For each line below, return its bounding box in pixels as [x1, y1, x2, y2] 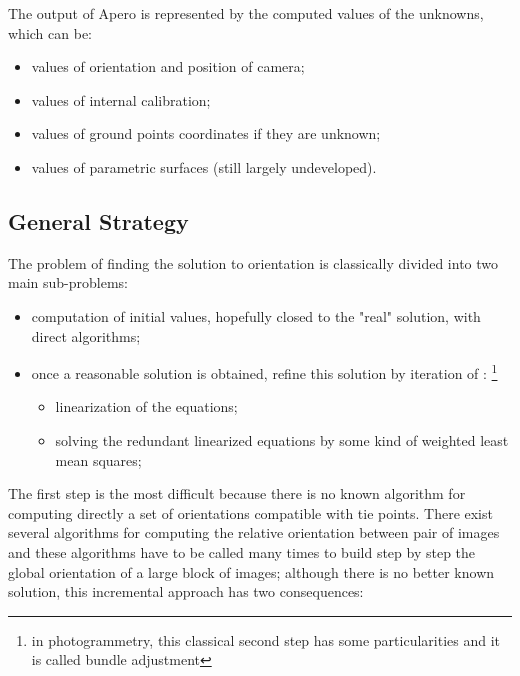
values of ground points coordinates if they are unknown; [31, 123, 381, 144]
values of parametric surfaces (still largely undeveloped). [31, 156, 377, 177]
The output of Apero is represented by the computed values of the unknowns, [8, 3, 484, 23]
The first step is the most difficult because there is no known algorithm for [8, 483, 466, 504]
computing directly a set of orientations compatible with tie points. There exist [8, 502, 493, 523]
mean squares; [55, 449, 142, 470]
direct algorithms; [31, 325, 141, 346]
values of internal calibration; [31, 89, 211, 110]
